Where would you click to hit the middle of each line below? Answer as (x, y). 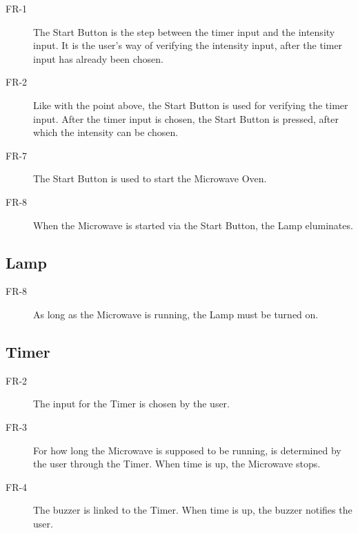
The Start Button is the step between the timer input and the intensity (184, 31)
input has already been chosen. (98, 58)
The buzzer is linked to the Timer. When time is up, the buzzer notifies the (193, 510)
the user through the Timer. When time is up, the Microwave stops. (177, 464)
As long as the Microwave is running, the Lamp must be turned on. (176, 314)
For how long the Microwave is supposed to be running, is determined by (187, 450)
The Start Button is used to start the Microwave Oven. (150, 178)
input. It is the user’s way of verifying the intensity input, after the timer (188, 45)
